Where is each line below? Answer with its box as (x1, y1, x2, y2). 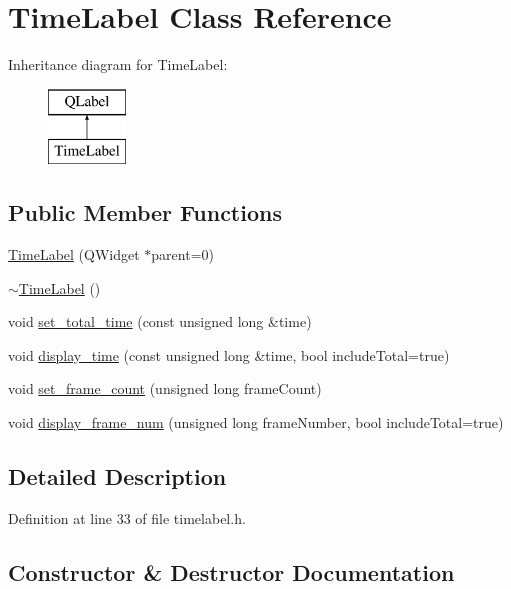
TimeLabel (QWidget (8, 244, 140, 265)
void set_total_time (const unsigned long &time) (8, 311, 312, 332)
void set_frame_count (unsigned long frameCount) (8, 378, 322, 399)
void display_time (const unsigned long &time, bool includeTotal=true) (8, 344, 450, 365)
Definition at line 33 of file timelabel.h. (8, 507, 246, 528)
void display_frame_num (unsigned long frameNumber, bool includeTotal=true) (8, 412, 504, 433)
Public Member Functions (8, 197, 282, 228)
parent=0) (151, 244, 214, 265)
